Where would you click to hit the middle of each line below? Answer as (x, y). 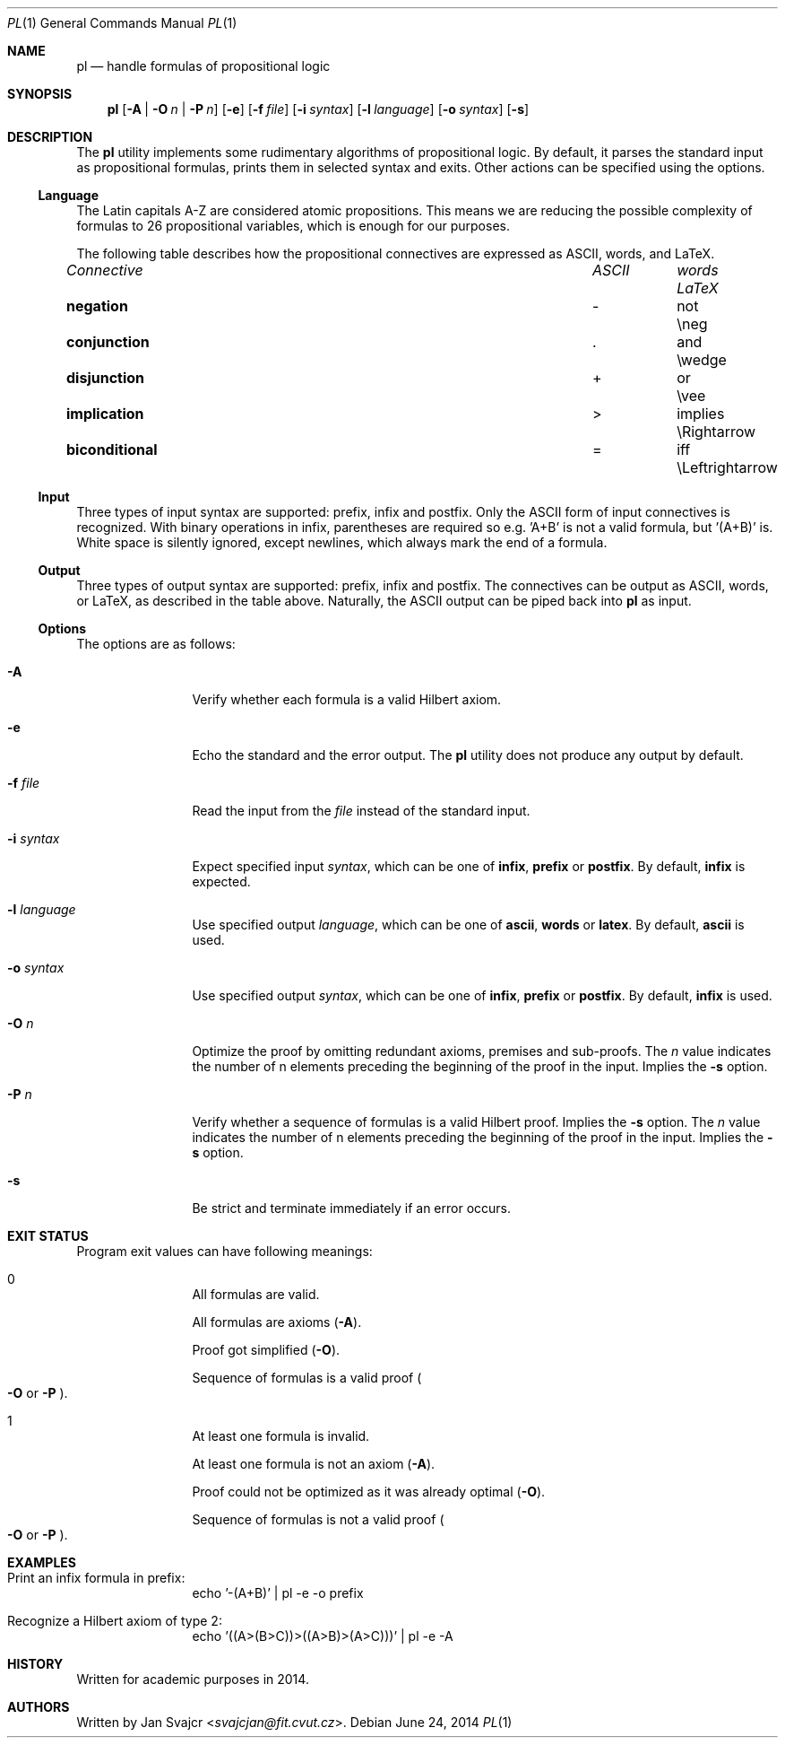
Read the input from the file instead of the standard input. (361, 811)
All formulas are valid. (256, 1294)
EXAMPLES (42, 1562)
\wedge (702, 360)
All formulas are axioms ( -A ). (277, 1322)
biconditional (112, 449)
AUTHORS (39, 1707)
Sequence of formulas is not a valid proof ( (318, 1519)
